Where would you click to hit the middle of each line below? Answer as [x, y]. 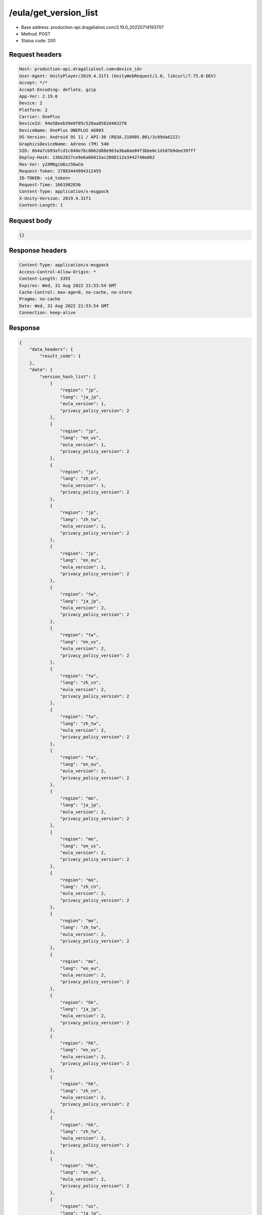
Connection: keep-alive [48, 313]
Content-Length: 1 [41, 205]
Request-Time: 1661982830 [50, 184]
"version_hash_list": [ [68, 376]
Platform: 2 [33, 110]
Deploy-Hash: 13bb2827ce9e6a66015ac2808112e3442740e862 [87, 157]
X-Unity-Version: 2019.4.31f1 [55, 198]
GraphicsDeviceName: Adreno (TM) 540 [64, 144]
